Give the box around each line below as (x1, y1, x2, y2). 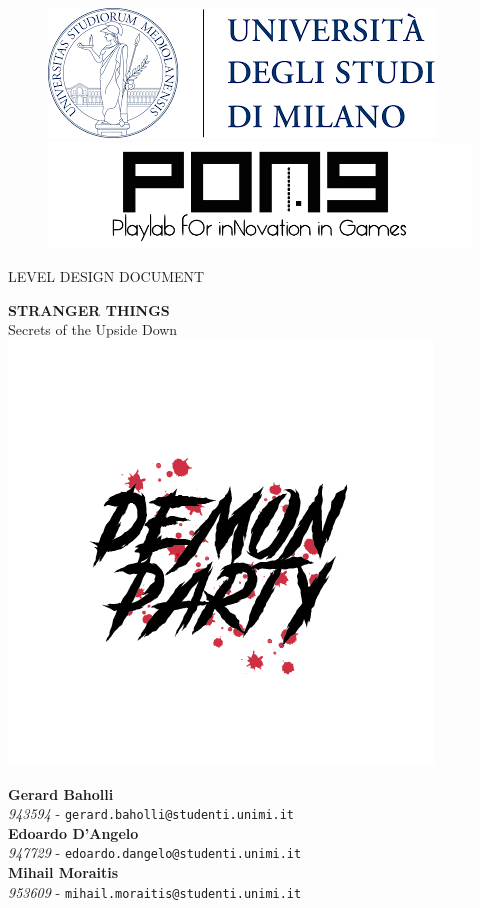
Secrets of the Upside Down (8, 319, 178, 340)
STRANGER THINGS (8, 299, 170, 320)
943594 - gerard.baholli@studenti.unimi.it (8, 803, 295, 824)
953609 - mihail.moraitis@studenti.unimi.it (8, 881, 302, 902)
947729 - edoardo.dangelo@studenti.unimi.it (8, 842, 302, 863)
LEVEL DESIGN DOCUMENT (8, 266, 205, 287)
